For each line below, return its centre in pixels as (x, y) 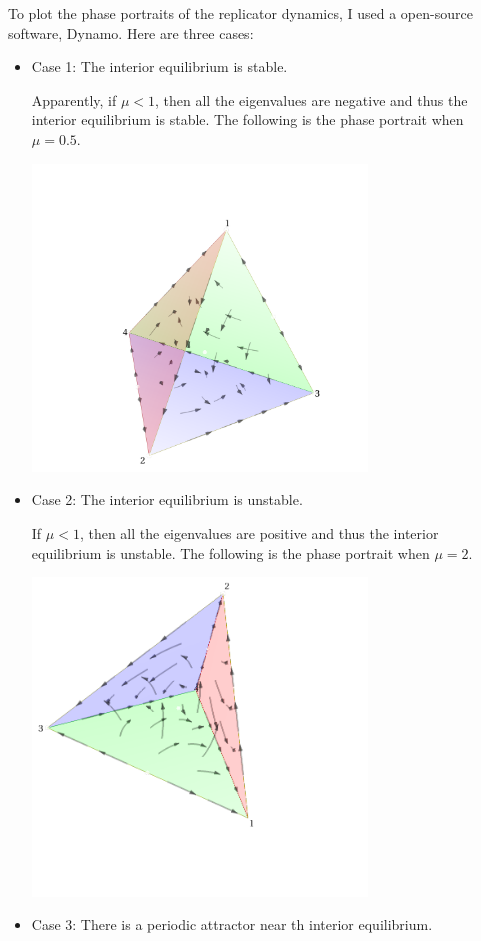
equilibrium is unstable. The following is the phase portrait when (230, 552)
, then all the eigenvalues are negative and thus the (311, 99)
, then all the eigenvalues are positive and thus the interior (259, 532)
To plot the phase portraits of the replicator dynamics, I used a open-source (240, 13)
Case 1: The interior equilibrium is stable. (159, 66)
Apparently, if (74, 99)
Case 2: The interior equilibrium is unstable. (167, 499)
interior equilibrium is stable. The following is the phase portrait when (247, 119)
